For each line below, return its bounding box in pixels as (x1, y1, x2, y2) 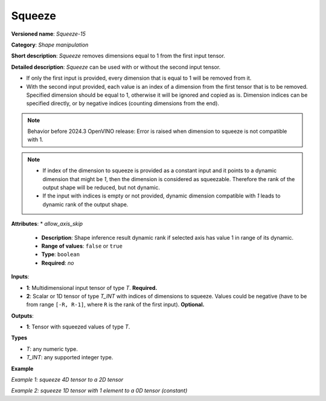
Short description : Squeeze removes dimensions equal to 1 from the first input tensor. (11, 52, 226, 60)
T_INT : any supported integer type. (26, 354, 113, 361)
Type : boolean (41, 251, 80, 258)
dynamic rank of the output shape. (42, 200, 129, 208)
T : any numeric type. (26, 345, 78, 353)
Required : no (41, 259, 74, 266)
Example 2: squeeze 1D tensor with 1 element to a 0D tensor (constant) (11, 387, 188, 394)
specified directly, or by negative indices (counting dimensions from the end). (26, 100, 220, 107)
